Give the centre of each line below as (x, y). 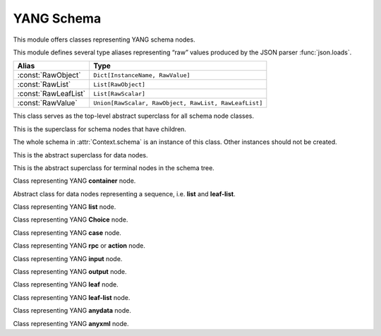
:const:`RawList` (44, 85)
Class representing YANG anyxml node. (71, 323)
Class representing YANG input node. (68, 258)
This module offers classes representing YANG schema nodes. (104, 40)
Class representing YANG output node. (70, 272)
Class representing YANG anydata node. (72, 311)
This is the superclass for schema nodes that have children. (100, 129)
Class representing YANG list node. (65, 207)
